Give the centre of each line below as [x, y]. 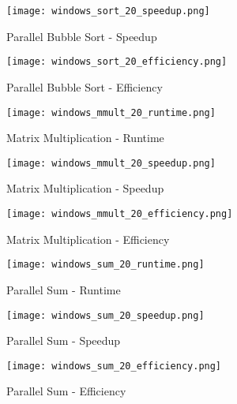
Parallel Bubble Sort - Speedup [82, 36]
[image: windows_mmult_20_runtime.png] [111, 112]
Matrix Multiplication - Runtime [85, 138]
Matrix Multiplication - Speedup [85, 188]
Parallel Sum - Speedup [64, 340]
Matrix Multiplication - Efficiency [88, 239]
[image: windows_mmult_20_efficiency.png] [120, 214]
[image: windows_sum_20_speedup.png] [105, 315]
